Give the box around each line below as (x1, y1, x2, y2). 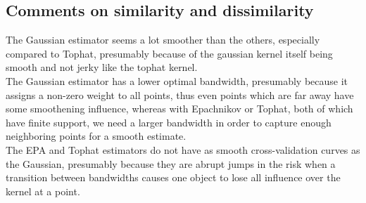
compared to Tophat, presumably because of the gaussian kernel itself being (6, 46, 333, 60)
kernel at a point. (6, 183, 80, 198)
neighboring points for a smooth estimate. (6, 129, 187, 143)
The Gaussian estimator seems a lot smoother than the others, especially (6, 32, 320, 47)
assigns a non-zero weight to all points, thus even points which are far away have (6, 87, 354, 102)
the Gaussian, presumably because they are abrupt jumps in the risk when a (6, 156, 336, 171)
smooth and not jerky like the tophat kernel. (6, 60, 198, 74)
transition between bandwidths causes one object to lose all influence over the (6, 170, 341, 185)
